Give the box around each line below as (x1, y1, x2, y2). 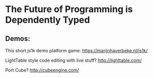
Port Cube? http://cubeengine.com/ (5, 67, 79, 73)
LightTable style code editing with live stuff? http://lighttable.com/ (5, 57, 142, 63)
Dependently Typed (5, 14, 90, 26)
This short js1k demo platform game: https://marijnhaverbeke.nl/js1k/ (5, 48, 148, 53)
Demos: (5, 34, 30, 43)
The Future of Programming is (5, 4, 133, 15)
